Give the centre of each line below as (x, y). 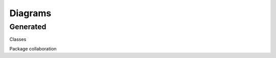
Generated (28, 27)
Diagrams (30, 13)
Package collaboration (33, 48)
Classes (18, 39)
